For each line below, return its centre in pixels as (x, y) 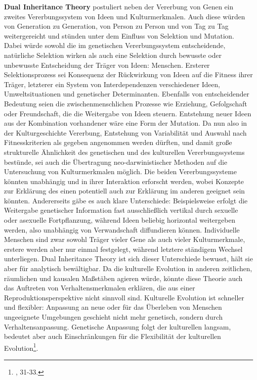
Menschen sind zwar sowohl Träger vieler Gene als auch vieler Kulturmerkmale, (125, 239)
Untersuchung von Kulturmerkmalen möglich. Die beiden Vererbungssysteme (120, 171)
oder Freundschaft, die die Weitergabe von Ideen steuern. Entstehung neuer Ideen (128, 113)
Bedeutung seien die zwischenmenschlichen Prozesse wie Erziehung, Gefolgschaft (126, 103)
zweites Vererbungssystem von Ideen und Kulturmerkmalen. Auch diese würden (125, 16)
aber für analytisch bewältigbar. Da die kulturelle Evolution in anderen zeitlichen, (128, 268)
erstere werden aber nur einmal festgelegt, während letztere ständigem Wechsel (123, 249)
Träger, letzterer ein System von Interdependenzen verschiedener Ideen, (112, 84)
